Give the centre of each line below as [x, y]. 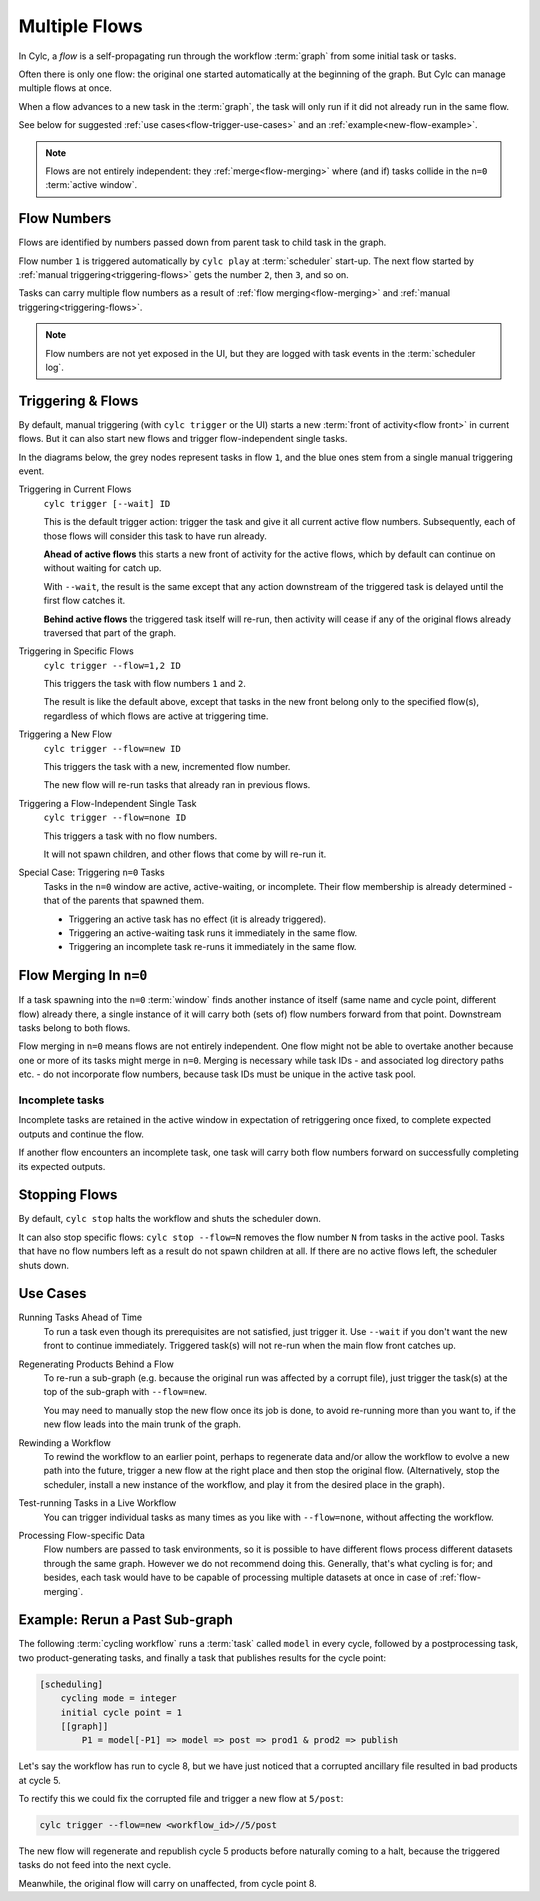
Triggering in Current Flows [75, 489]
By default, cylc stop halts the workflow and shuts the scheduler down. [170, 1219]
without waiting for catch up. [102, 568]
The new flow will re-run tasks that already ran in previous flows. [177, 785]
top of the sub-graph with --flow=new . [125, 1392]
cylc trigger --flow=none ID [115, 818]
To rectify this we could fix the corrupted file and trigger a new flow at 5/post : [181, 1799]
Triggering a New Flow [65, 734]
